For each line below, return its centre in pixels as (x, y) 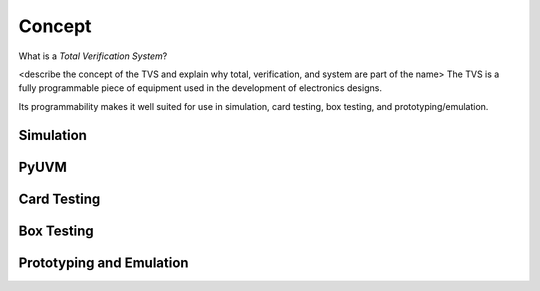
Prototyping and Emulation (103, 262)
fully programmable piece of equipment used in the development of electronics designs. (200, 88)
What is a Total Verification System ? (93, 56)
